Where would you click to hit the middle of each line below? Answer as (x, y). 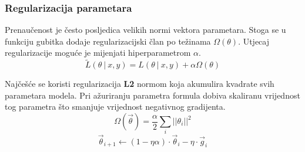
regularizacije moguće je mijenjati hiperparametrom (98, 53)
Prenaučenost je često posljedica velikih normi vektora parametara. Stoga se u (145, 30)
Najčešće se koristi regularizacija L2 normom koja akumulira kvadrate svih (140, 84)
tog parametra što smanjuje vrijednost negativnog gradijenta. (115, 107)
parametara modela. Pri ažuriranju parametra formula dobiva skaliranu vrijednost (152, 95)
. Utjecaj (254, 41)
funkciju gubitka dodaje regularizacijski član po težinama (108, 41)
